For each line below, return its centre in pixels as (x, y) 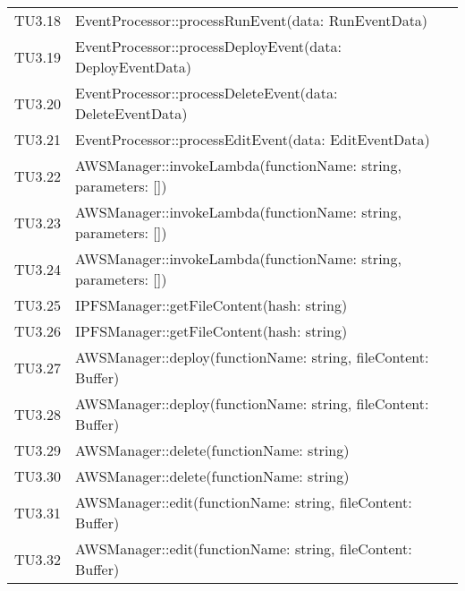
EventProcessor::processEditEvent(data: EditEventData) (253, 139)
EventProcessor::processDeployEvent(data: (208, 46)
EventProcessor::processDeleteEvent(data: (207, 93)
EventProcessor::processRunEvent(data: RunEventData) (252, 20)
